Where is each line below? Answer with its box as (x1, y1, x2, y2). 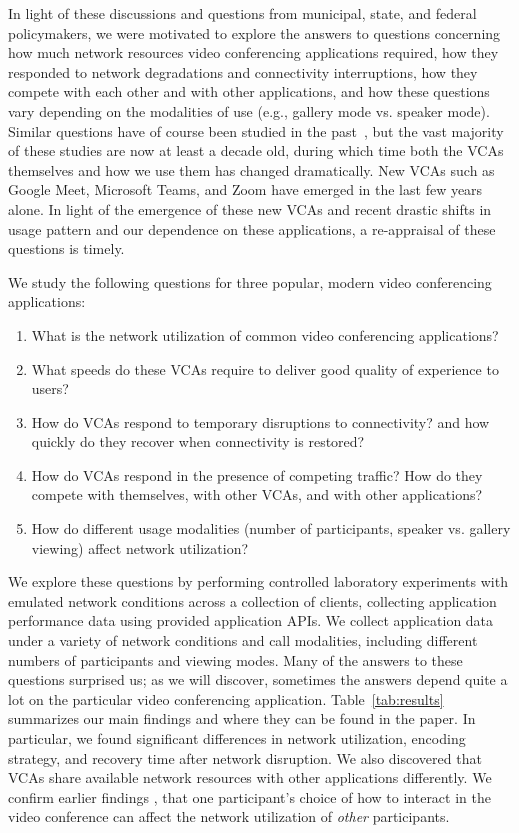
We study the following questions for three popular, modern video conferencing (8, 271, 492, 292)
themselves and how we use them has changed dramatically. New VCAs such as (8, 159, 495, 180)
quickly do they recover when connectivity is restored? (31, 431, 365, 452)
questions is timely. (8, 238, 125, 259)
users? (31, 378, 69, 399)
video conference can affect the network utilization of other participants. (8, 806, 450, 827)
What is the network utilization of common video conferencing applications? (31, 324, 499, 345)
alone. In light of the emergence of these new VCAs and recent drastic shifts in (8, 198, 492, 219)
